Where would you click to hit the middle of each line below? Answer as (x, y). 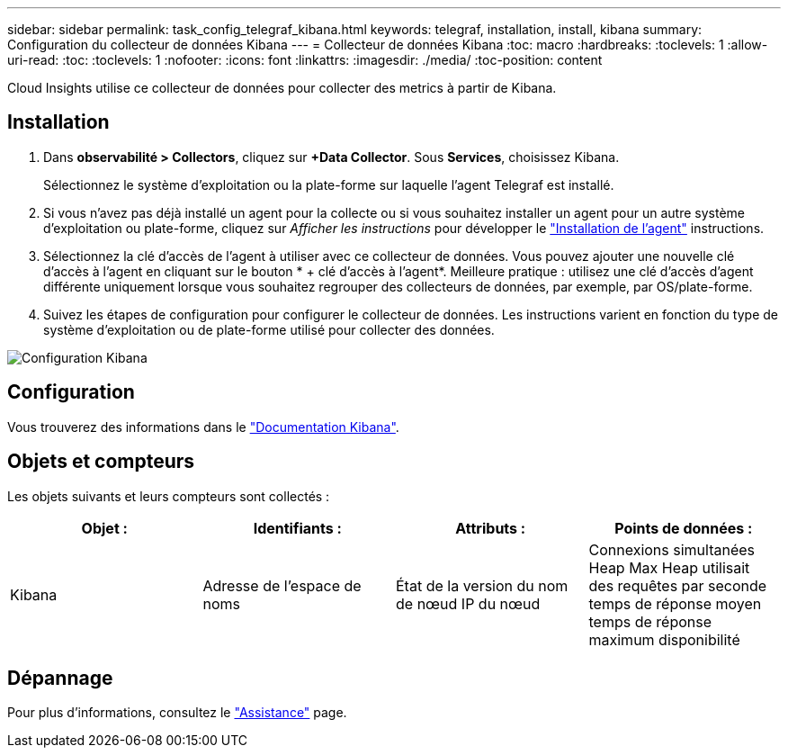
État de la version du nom (482, 585)
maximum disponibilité (664, 639)
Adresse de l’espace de (282, 585)
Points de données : (684, 528)
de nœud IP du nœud (468, 603)
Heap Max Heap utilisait (669, 567)
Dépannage (60, 678)
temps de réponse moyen (675, 603)
